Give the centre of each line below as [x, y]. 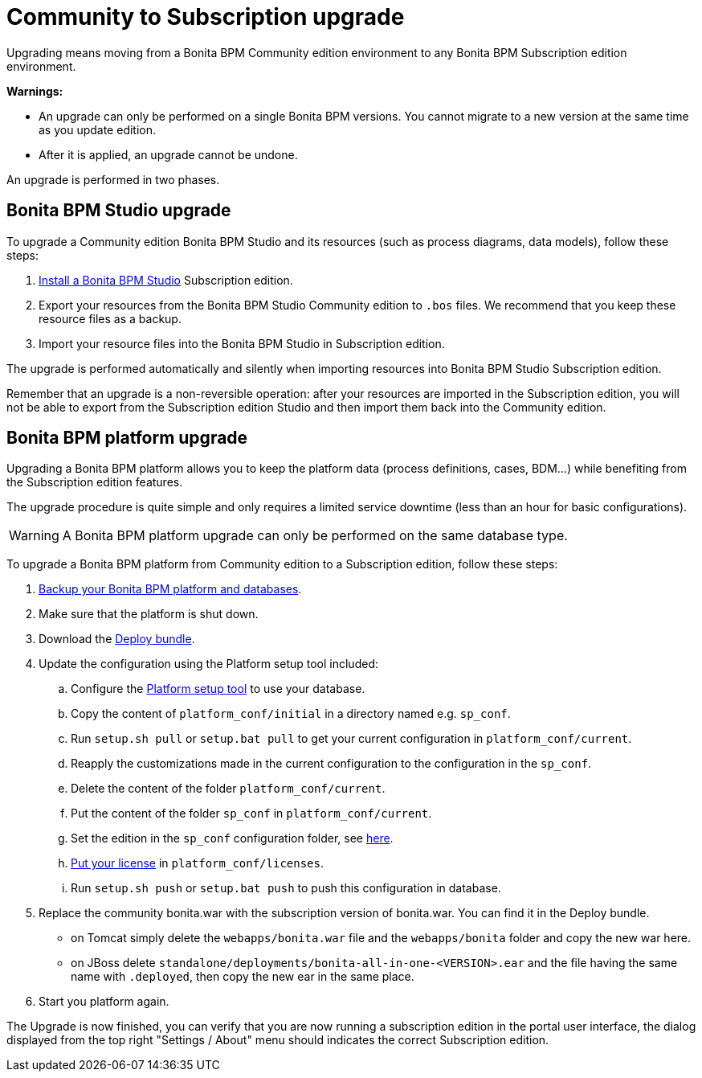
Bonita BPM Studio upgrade [119, 211]
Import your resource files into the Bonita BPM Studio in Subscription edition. [242, 343]
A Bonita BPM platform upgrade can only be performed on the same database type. [315, 536]
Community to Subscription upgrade [206, 17]
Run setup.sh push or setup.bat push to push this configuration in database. [286, 888]
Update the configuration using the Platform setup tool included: [208, 664]
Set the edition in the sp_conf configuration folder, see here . [232, 838]
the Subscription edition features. [95, 482]
